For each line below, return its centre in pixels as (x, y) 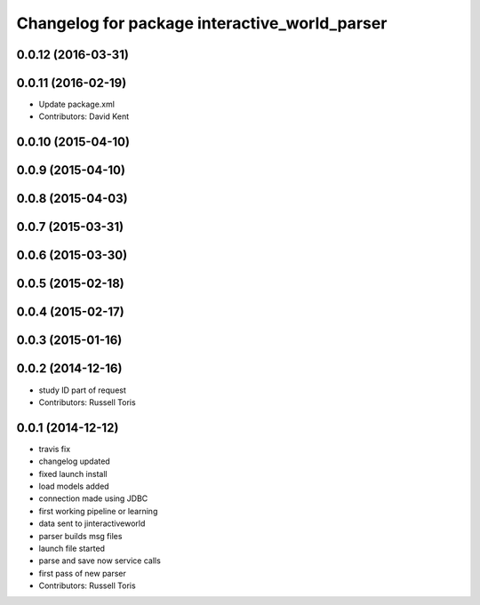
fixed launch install (73, 474)
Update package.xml (77, 104)
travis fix (55, 449)
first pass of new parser (82, 573)
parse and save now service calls (100, 561)
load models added (74, 486)
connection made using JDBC (93, 498)
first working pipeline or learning (98, 511)
